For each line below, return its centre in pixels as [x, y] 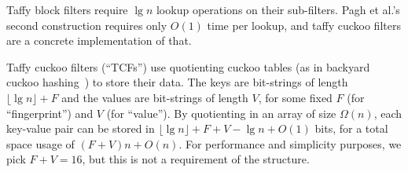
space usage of [40, 143]
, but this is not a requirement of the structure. [196, 159]
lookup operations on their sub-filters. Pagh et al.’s [278, 9]
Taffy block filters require [67, 9]
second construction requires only [87, 25]
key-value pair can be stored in [81, 128]
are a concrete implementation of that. [99, 40]
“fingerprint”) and [50, 113]
